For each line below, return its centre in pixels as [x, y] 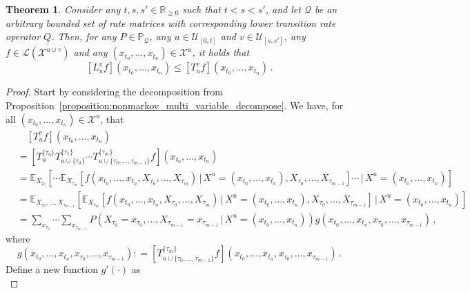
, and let [283, 9]
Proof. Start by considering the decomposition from [114, 92]
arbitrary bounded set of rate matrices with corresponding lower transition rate [171, 22]
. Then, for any [84, 36]
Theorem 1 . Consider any [63, 9]
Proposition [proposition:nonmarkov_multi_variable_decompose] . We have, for [175, 105]
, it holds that [221, 52]
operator [23, 36]
